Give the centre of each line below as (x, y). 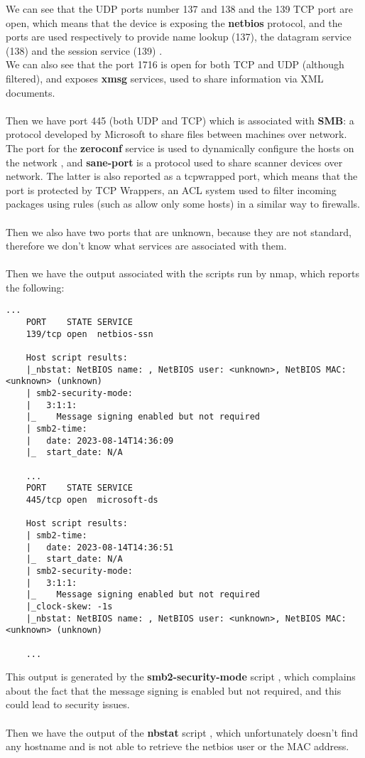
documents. (31, 92)
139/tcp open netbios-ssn (89, 334)
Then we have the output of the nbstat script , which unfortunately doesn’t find (182, 732)
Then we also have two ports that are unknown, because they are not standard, (179, 231)
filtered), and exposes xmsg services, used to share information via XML (165, 78)
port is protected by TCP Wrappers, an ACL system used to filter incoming (171, 189)
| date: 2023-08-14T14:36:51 (100, 547)
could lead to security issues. (68, 704)
